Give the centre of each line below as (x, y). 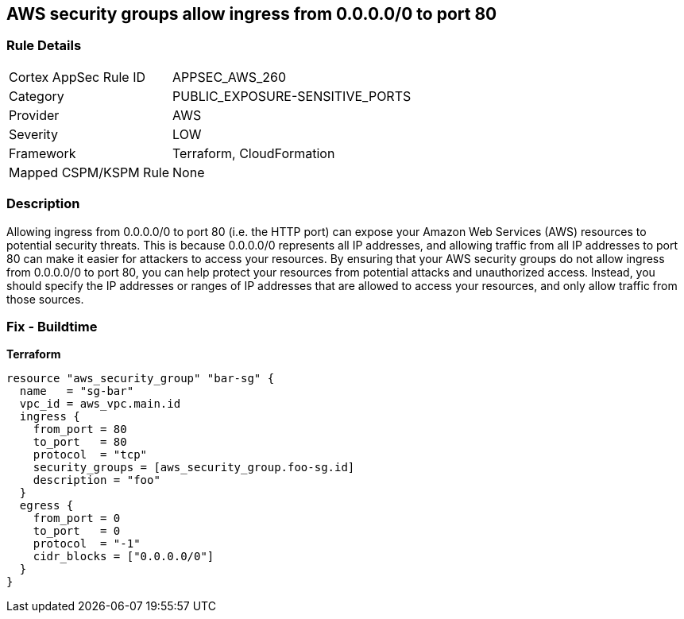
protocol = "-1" (87, 544)
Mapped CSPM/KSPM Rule (89, 172)
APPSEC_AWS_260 (229, 77)
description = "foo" (97, 480)
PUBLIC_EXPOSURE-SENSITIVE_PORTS (292, 96)
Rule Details (44, 46)
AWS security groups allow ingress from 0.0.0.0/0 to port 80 (252, 14)
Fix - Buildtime (52, 326)
